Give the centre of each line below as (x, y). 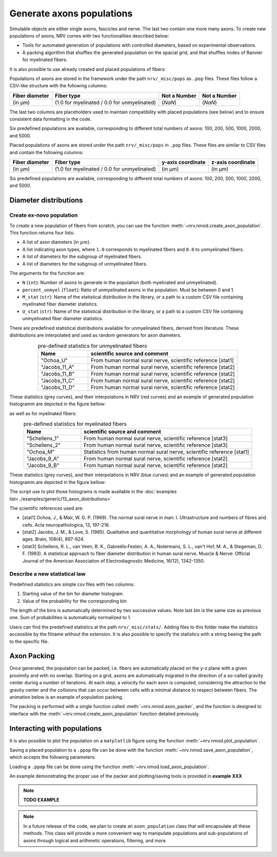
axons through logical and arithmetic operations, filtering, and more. (95, 841)
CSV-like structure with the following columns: (58, 86)
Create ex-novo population (44, 215)
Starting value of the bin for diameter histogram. (73, 594)
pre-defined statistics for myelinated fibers (75, 424)
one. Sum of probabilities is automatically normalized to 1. (70, 618)
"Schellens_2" (44, 445)
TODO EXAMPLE (41, 800)
